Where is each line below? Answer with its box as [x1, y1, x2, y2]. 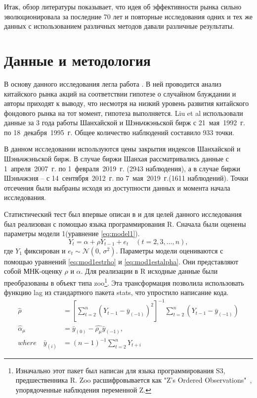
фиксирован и [24, 245, 66, 255]
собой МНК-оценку [4, 266, 62, 276]
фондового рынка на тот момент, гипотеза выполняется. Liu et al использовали [4, 107, 243, 118]
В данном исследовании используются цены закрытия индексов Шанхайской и [4, 144, 241, 154]
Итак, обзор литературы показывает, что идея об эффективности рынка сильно [4, 1, 242, 11]
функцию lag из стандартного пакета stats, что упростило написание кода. [4, 287, 229, 298]
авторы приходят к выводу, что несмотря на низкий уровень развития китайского [4, 98, 249, 108]
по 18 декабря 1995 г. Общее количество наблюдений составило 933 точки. [4, 127, 234, 137]
